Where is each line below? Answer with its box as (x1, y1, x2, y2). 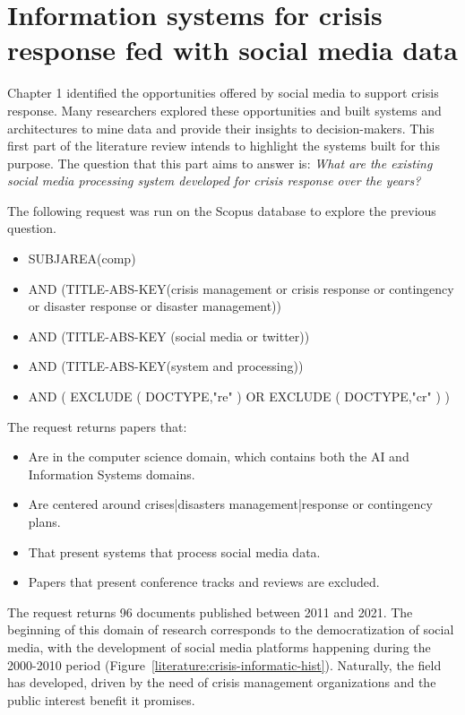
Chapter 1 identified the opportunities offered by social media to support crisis (7, 83, 439, 102)
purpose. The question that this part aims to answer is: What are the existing (7, 153, 433, 172)
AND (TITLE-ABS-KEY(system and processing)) (28, 357, 304, 375)
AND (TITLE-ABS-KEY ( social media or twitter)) (28, 326, 310, 345)
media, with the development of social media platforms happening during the (7, 637, 431, 656)
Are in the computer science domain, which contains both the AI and (28, 447, 409, 466)
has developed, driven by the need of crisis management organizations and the (7, 673, 436, 692)
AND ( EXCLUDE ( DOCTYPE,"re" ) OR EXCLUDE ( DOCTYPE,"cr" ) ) (28, 387, 450, 406)
